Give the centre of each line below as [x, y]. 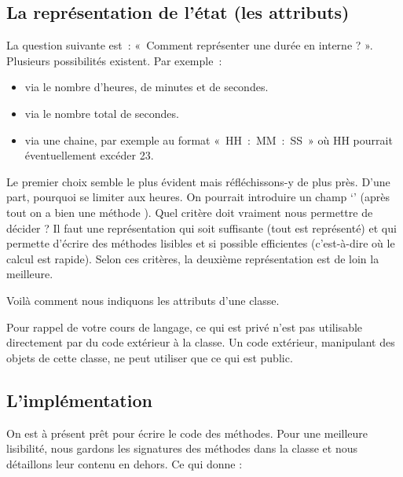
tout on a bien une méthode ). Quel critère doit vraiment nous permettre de [190, 212]
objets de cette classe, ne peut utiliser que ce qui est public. [150, 357]
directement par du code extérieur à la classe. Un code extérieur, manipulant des [201, 342]
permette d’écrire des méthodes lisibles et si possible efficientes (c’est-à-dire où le [201, 243]
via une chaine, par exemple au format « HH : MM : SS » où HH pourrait [209, 139]
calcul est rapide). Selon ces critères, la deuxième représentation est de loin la [193, 258]
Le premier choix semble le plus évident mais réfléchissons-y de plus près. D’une [198, 181]
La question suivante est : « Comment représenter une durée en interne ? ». [190, 45]
